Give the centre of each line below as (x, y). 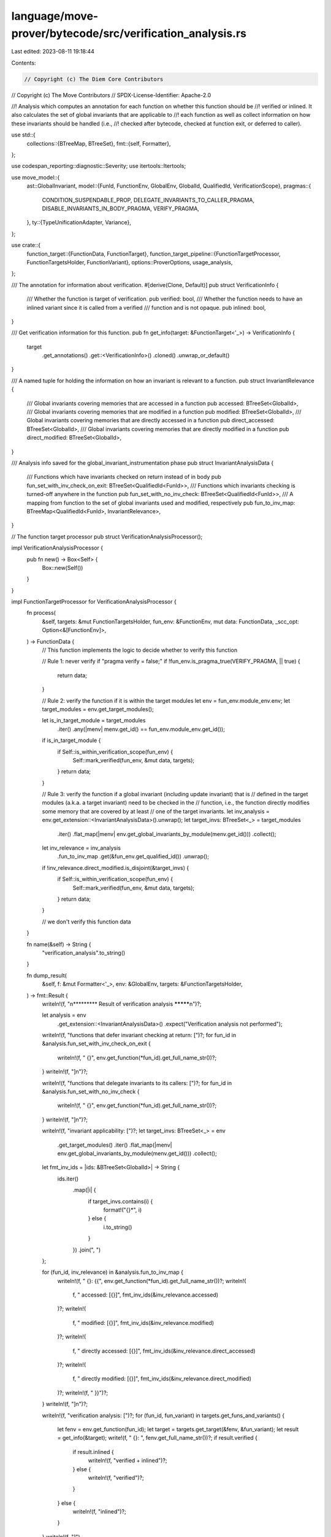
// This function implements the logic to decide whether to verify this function (140, 650)
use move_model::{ (36, 177)
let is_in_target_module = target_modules (94, 721)
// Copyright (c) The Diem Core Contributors (94, 79)
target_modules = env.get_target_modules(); (98, 709)
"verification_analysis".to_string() (84, 952)
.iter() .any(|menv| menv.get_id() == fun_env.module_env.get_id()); (141, 729)
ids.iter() (68, 1179)
